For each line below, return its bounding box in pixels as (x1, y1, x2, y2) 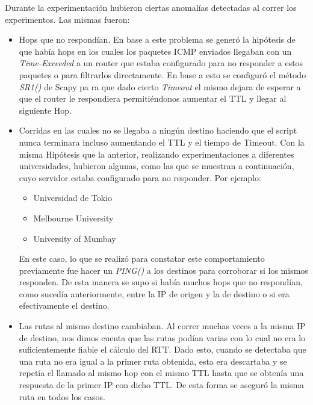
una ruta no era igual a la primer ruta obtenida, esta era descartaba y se (19, 354, 287, 367)
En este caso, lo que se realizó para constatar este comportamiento (19, 252, 265, 265)
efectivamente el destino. (19, 299, 110, 312)
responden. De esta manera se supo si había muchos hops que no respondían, (19, 276, 303, 288)
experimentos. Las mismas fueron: (5, 13, 130, 25)
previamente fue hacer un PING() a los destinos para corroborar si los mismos (19, 264, 308, 276)
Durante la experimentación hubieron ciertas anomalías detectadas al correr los (5, 1, 297, 13)
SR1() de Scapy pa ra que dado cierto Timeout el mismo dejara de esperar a (19, 80, 301, 93)
